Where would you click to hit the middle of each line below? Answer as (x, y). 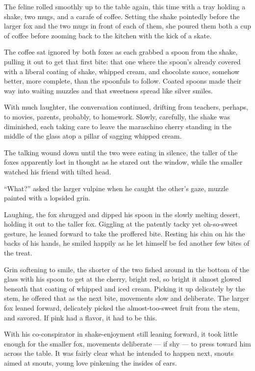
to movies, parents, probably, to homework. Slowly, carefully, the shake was (117, 116)
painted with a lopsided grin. (47, 198)
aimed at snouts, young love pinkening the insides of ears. (90, 363)
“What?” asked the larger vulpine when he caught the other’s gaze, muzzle (116, 188)
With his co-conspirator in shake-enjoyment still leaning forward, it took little (121, 334)
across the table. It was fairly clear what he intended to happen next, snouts (119, 353)
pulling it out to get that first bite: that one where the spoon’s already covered (122, 61)
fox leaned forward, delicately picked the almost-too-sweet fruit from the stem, (122, 308)
